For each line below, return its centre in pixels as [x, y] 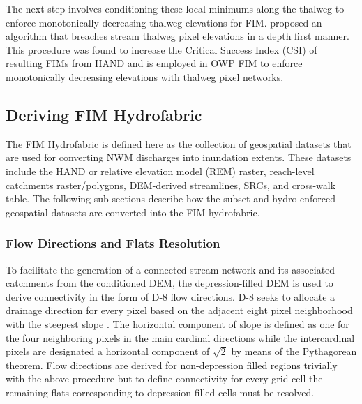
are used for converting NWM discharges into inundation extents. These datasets [179, 157]
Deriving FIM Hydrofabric [104, 114]
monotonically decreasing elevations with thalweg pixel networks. [145, 76]
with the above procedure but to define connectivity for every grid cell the [164, 379]
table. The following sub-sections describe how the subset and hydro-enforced [171, 199]
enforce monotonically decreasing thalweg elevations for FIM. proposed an [164, 22]
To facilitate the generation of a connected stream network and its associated [171, 269]
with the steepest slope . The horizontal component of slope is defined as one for [178, 323]
